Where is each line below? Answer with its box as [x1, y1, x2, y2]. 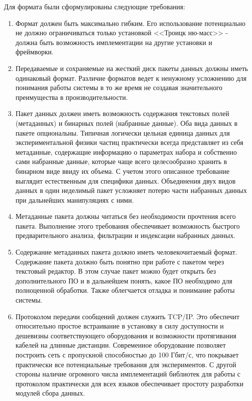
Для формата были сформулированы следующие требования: [4, 1, 185, 11]
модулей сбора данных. [15, 388, 85, 398]
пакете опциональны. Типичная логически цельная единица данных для [15, 127, 230, 138]
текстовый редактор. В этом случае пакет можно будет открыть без [15, 266, 216, 276]
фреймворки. [15, 47, 54, 57]
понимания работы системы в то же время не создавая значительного [15, 82, 223, 93]
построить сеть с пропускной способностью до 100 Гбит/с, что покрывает [15, 350, 239, 359]
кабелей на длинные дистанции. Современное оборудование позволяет [15, 340, 226, 350]
